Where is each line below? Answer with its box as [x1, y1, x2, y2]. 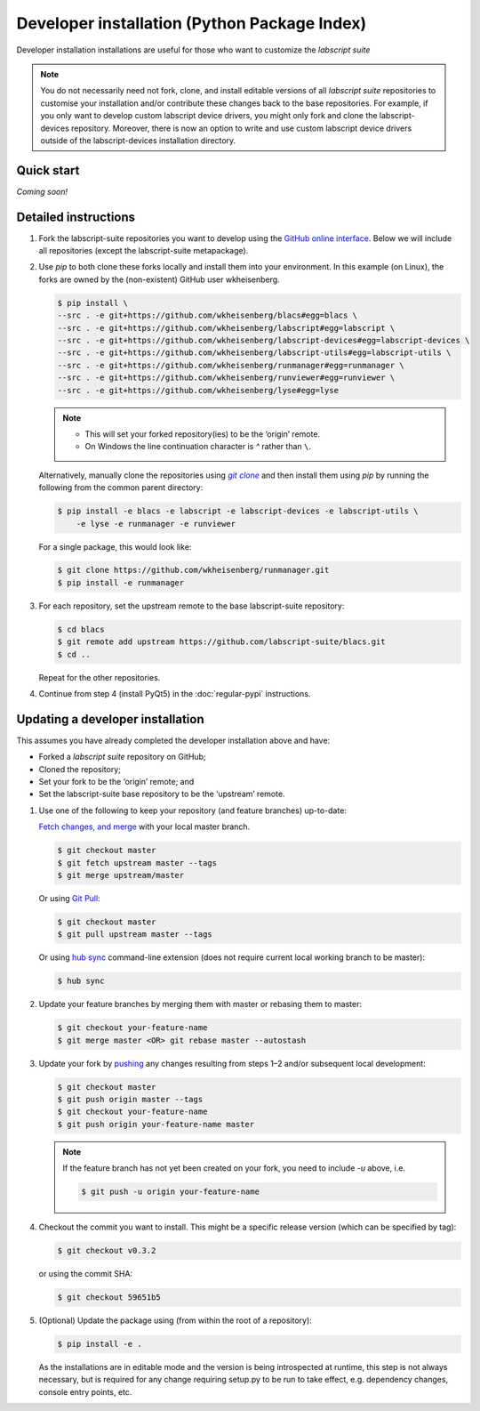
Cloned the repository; [38, 763, 122, 774]
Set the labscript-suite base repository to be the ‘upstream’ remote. [38, 788, 285, 800]
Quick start [16, 163, 80, 178]
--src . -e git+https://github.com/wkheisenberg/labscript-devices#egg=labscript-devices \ [57, 335, 470, 346]
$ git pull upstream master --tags [57, 930, 212, 939]
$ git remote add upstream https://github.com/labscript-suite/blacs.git [57, 637, 386, 647]
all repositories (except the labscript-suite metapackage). [38, 246, 249, 256]
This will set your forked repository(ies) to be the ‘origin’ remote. [84, 428, 320, 439]
